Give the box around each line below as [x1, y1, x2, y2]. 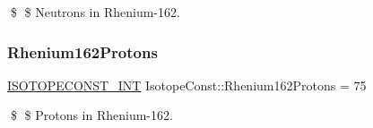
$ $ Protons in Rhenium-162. [10, 106, 173, 124]
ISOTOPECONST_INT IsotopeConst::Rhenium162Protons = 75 [7, 75, 367, 94]
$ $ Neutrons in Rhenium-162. [10, 3, 180, 21]
